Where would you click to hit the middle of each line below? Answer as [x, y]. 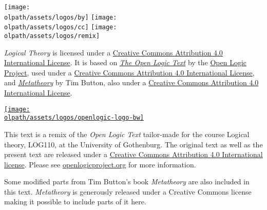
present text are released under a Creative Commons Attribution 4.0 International [133, 154]
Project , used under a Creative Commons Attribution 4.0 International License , [129, 72]
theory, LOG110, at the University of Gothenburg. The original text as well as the [133, 144]
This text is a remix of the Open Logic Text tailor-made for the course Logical [127, 134]
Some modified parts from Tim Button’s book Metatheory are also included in [127, 182]
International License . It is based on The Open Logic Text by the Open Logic [126, 62]
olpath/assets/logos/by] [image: [61, 17]
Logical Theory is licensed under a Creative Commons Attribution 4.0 [113, 52]
